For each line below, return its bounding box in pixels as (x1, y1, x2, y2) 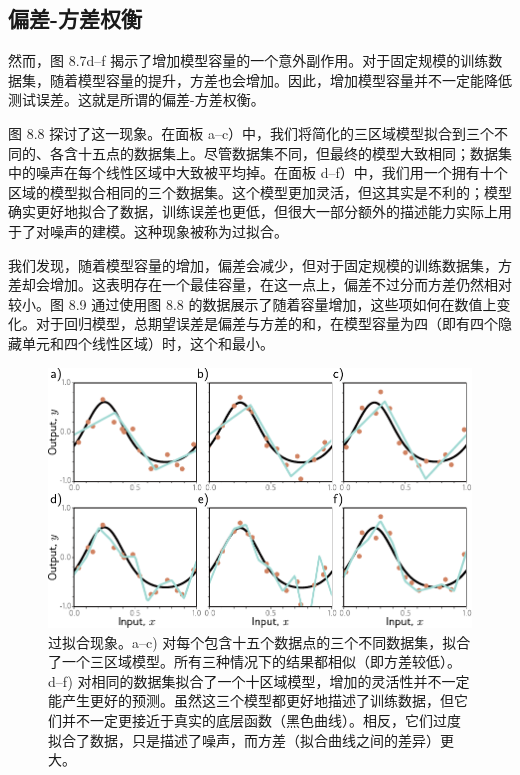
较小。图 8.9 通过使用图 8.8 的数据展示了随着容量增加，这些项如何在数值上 (8, 293, 497, 314)
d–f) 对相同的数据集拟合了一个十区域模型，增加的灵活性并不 (48, 670, 442, 691)
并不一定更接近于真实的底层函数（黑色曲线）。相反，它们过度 (61, 709, 461, 730)
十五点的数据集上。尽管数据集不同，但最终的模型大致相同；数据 (77, 142, 498, 163)
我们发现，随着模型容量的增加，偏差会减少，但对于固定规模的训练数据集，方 (8, 254, 512, 275)
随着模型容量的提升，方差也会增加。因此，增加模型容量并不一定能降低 (49, 69, 512, 90)
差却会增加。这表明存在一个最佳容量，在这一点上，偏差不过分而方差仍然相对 (8, 274, 512, 295)
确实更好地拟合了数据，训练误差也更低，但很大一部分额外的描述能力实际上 (8, 201, 498, 222)
